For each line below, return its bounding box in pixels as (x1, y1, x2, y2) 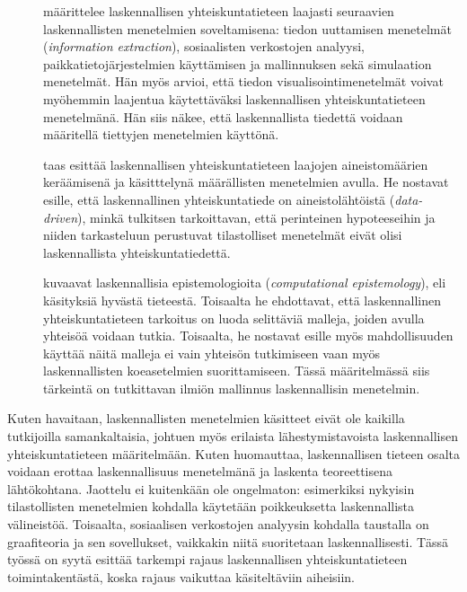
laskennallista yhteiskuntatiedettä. (43, 243, 231, 261)
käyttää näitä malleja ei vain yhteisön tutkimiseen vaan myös (43, 343, 381, 362)
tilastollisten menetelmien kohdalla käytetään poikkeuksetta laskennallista (7, 497, 415, 516)
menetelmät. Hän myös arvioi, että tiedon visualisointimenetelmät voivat (43, 72, 444, 91)
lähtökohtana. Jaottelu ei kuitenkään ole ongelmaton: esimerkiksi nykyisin (7, 479, 415, 498)
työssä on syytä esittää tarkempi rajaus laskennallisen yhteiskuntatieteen (7, 550, 408, 569)
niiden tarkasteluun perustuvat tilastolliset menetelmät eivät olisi (43, 225, 402, 244)
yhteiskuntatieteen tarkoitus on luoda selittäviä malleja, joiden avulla (43, 308, 425, 327)
